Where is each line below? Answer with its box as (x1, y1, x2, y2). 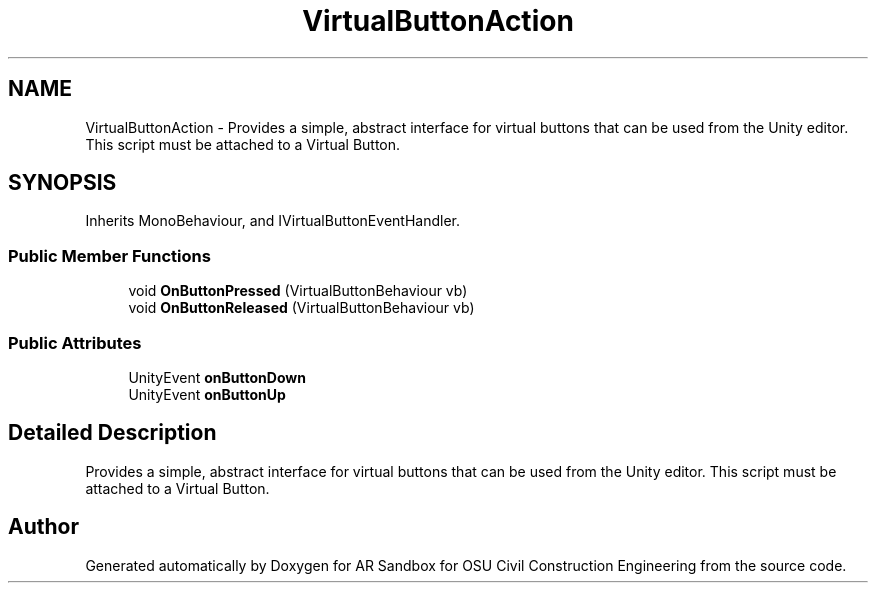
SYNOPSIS (8, 170, 117, 196)
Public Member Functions (8, 245, 211, 266)
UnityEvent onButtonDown (128, 368, 306, 386)
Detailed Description (8, 420, 217, 446)
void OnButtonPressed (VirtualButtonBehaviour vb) (128, 282, 468, 300)
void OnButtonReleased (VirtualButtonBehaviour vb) (128, 299, 475, 317)
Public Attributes (8, 332, 142, 353)
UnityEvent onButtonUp (128, 385, 286, 403)
